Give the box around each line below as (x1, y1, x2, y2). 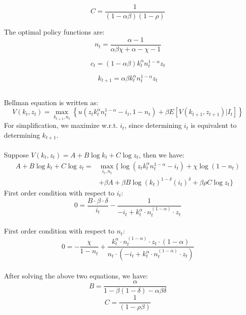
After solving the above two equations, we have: (4, 270, 148, 280)
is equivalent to (190, 120, 237, 130)
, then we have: (139, 149, 184, 159)
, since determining (124, 120, 182, 130)
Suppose (4, 149, 29, 159)
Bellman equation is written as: (4, 97, 98, 107)
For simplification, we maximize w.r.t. (4, 120, 118, 130)
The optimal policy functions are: (4, 27, 105, 37)
